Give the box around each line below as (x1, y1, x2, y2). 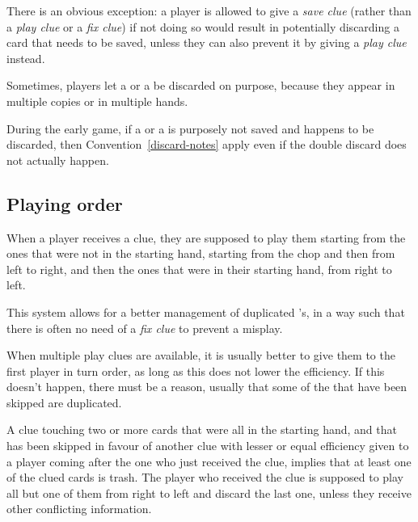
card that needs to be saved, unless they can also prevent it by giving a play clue (6, 34, 407, 51)
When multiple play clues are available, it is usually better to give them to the (6, 347, 395, 364)
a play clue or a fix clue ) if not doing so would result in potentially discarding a (6, 18, 399, 35)
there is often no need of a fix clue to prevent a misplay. (6, 319, 283, 336)
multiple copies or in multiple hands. (6, 92, 188, 109)
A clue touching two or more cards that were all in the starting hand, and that (6, 421, 397, 438)
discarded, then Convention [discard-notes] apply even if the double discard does (6, 136, 407, 153)
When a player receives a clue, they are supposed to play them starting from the (6, 229, 406, 246)
